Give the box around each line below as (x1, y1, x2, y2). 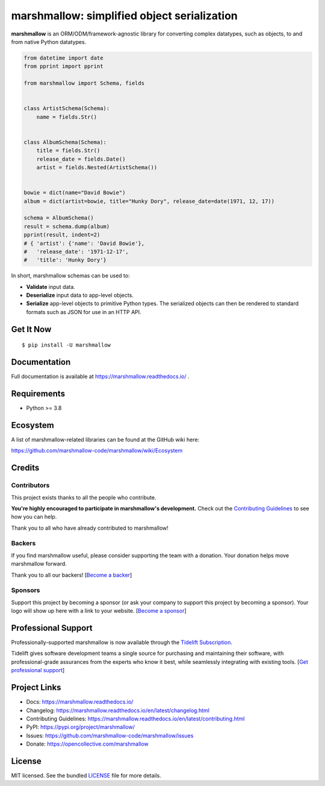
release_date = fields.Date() (36, 155, 126, 162)
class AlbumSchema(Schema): (23, 138, 107, 146)
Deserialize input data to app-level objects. (26, 292, 134, 299)
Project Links (11, 682, 61, 693)
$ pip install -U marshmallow (22, 342, 111, 348)
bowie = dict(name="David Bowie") (23, 190, 126, 196)
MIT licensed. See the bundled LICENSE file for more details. (11, 772, 162, 779)
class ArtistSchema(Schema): (23, 105, 110, 112)
